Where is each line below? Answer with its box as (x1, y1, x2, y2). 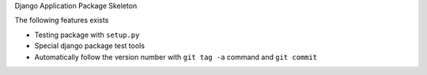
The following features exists (14, 16, 109, 25)
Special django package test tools (34, 41, 145, 51)
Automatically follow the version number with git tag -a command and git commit (34, 52, 318, 62)
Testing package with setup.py (34, 30, 140, 39)
